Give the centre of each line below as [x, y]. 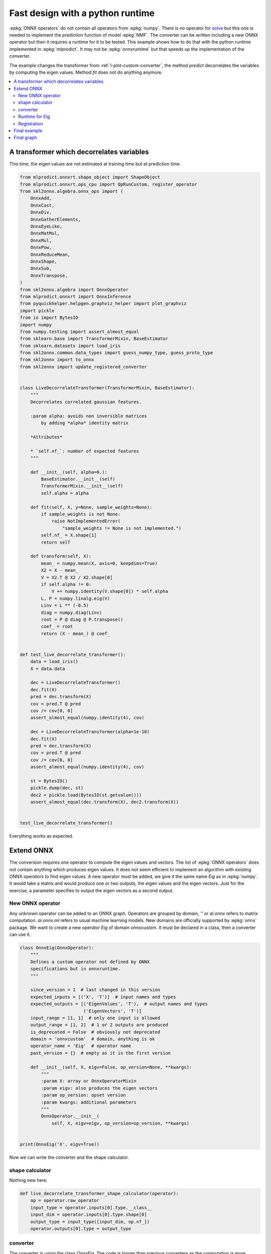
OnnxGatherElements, [56, 219]
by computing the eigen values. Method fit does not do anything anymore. [86, 72]
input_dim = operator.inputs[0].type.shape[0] [89, 1215]
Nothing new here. [28, 1180]
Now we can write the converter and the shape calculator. [69, 1157]
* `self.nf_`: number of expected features [85, 451]
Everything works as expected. [41, 836]
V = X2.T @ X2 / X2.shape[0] [77, 577]
